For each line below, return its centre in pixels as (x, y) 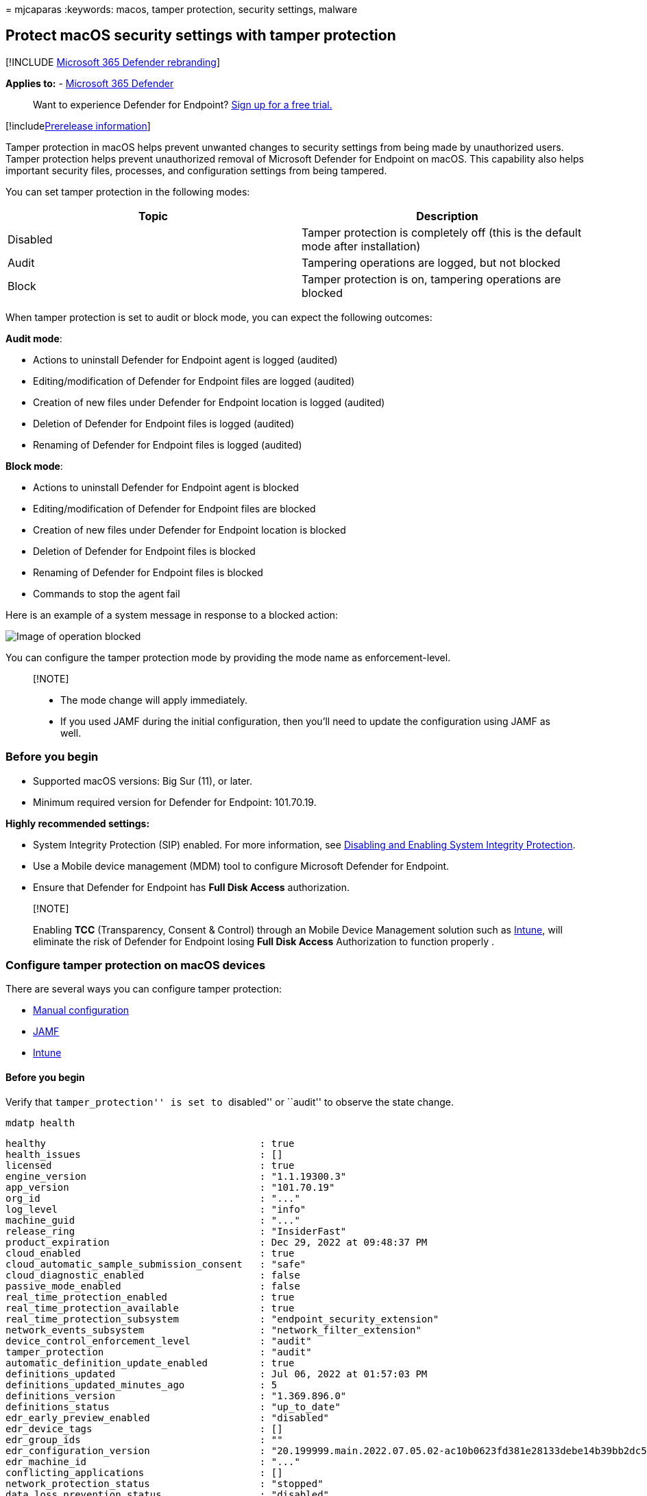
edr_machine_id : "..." (153, 1461)
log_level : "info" (156, 1209)
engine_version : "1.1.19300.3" (176, 1176)
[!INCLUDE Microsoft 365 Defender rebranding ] (113, 62)
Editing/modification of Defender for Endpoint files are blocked (174, 508)
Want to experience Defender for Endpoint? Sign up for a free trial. (183, 104)
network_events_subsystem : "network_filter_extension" (213, 1330)
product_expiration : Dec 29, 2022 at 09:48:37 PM (217, 1242)
